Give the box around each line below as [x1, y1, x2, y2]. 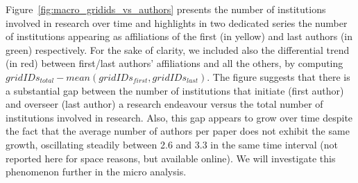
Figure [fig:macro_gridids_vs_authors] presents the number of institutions [6, 2, 326, 16]
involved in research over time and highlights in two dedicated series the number [6, 15, 348, 30]
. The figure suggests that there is [207, 69, 350, 84]
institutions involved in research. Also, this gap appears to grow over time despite [6, 110, 353, 124]
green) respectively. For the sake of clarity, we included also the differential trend [6, 42, 350, 57]
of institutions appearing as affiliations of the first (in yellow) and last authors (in [6, 29, 353, 44]
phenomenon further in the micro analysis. [6, 164, 187, 179]
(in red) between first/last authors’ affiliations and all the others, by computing [6, 56, 343, 70]
